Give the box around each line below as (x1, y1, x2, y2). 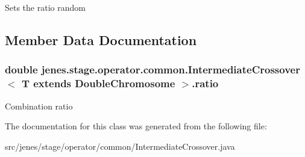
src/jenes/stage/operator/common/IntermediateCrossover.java (5, 140, 235, 152)
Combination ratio (5, 99, 73, 112)
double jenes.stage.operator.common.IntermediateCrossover (5, 62, 300, 77)
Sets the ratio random (5, 1, 86, 13)
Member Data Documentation (5, 30, 197, 49)
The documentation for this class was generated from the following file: (5, 120, 267, 132)
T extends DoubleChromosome (21, 76, 175, 91)
